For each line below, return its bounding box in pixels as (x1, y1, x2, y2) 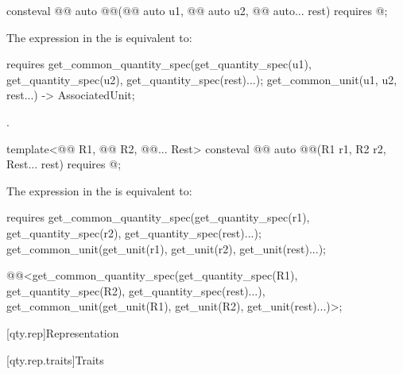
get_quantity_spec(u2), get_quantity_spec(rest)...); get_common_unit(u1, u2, (6, 71, 397, 87)
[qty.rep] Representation (6, 324, 119, 341)
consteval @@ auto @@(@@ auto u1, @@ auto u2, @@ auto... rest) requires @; (6, 2, 388, 18)
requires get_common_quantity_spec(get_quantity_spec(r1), (6, 209, 310, 226)
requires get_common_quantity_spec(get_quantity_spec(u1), (6, 56, 312, 72)
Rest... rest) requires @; (6, 156, 122, 172)
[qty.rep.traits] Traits (6, 351, 104, 368)
